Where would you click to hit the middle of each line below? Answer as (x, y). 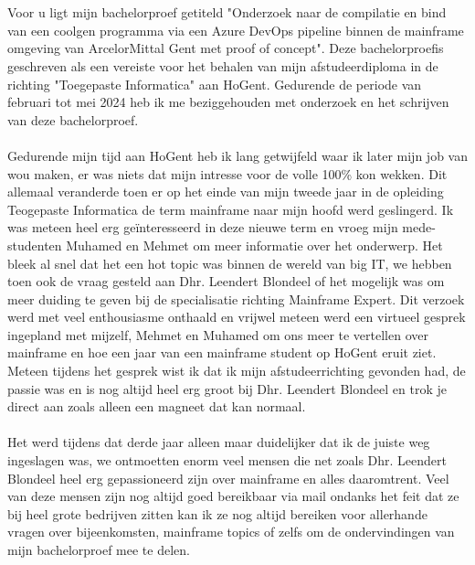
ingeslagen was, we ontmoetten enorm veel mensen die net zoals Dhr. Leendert (227, 460)
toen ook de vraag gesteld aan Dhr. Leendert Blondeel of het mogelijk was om (226, 281)
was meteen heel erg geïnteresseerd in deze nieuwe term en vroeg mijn (203, 227)
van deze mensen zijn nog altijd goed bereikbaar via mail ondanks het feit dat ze (233, 496)
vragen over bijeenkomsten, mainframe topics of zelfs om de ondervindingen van (231, 532)
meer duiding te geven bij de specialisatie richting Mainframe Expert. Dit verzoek (236, 298)
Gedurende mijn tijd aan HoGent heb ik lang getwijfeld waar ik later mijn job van (237, 155)
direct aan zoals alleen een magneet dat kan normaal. (157, 406)
